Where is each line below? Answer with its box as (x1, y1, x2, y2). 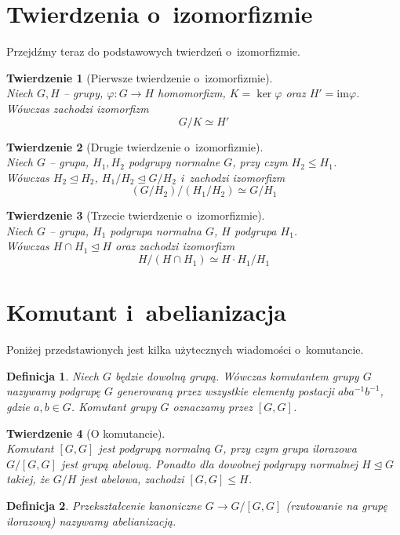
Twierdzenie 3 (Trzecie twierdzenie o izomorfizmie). (6, 207, 265, 224)
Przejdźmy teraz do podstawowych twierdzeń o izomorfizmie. (6, 43, 300, 60)
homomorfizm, (158, 85, 226, 101)
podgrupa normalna (110, 222, 202, 238)
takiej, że (6, 471, 49, 487)
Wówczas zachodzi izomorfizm (6, 100, 149, 116)
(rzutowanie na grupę (285, 497, 387, 513)
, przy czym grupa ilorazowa (223, 440, 357, 457)
